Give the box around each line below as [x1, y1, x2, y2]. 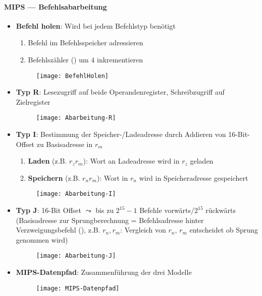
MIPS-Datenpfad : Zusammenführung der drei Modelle [16, 267, 192, 277]
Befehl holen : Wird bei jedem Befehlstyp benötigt [16, 20, 176, 31]
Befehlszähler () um [28, 54, 89, 64]
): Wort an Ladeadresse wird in [83, 156, 180, 166]
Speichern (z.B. [28, 172, 80, 183]
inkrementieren [97, 54, 143, 64]
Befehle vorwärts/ [139, 205, 195, 215]
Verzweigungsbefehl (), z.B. [16, 225, 100, 235]
